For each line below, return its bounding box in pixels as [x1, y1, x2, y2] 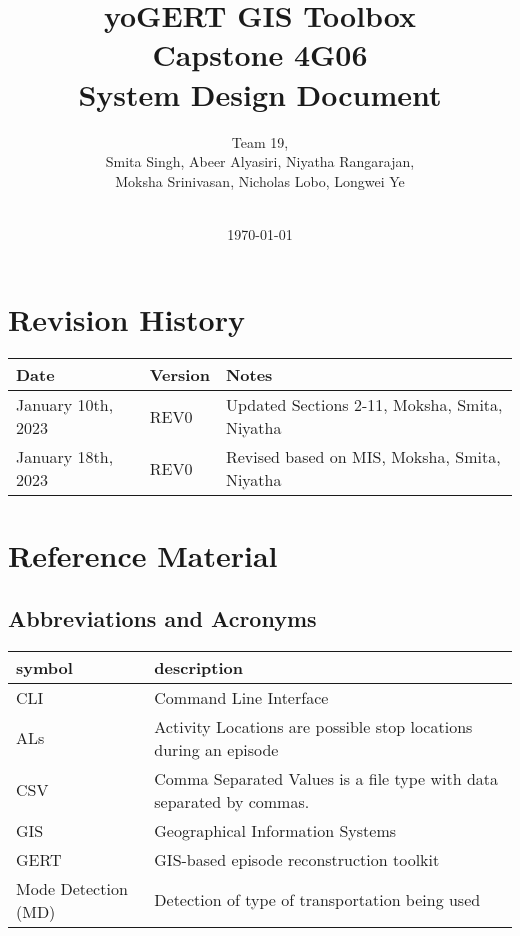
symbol [16, 655, 73, 679]
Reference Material [8, 534, 278, 575]
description [154, 655, 244, 679]
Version [149, 363, 210, 387]
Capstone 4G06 [152, 34, 368, 75]
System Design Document [78, 73, 442, 114]
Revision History [8, 299, 245, 340]
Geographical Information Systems [154, 818, 397, 842]
